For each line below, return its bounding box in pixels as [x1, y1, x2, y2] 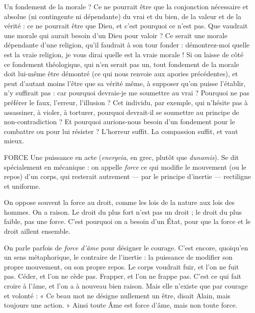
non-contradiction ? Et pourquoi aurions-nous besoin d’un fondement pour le [4, 116, 235, 127]
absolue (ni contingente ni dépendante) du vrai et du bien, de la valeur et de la [4, 11, 241, 21]
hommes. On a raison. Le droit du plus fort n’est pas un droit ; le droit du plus [4, 206, 242, 217]
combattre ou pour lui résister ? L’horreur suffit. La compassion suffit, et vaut [4, 126, 238, 136]
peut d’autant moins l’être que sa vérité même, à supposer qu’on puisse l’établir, [4, 78, 246, 88]
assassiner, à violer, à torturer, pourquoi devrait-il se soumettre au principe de [4, 107, 239, 117]
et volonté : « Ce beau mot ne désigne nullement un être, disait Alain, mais [4, 290, 230, 300]
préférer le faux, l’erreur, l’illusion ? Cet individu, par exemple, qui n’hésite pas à [4, 97, 248, 107]
